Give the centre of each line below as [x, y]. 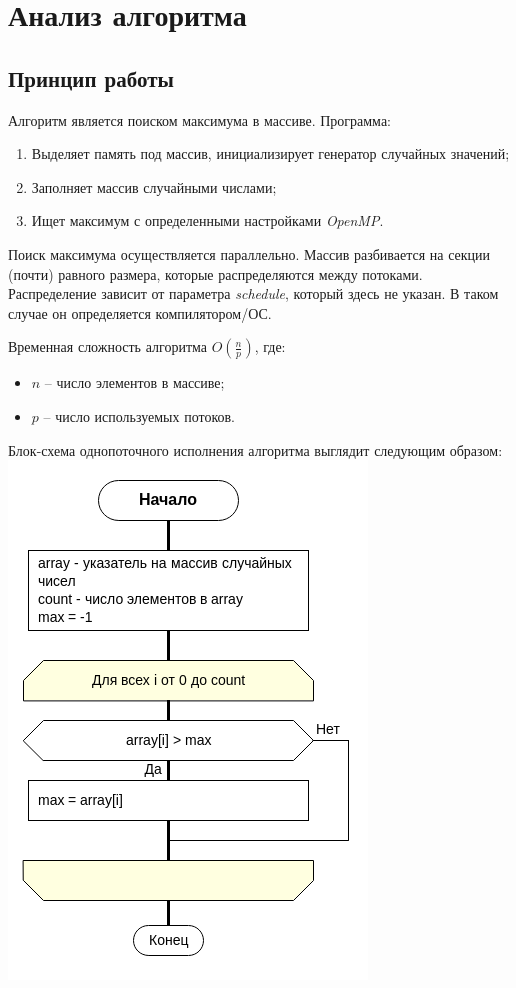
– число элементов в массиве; [134, 382]
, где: [270, 346]
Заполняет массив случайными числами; [154, 186]
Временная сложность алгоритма [107, 346]
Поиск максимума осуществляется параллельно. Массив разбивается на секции [249, 253]
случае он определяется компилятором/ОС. [140, 312]
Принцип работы [91, 77]
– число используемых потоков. [139, 415]
